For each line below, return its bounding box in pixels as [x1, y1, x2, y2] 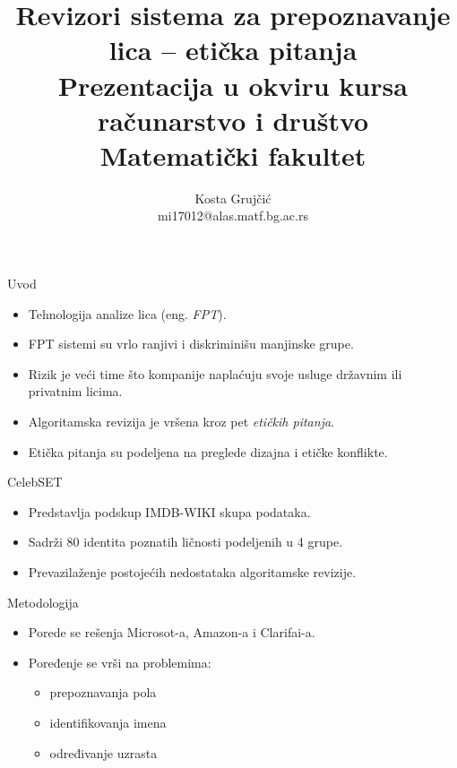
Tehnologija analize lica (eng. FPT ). [28, 304, 227, 323]
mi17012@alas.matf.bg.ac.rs [158, 206, 308, 225]
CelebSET [7, 472, 63, 491]
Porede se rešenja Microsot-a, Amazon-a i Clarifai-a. [28, 623, 315, 642]
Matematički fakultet [99, 136, 366, 173]
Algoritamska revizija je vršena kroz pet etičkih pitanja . [28, 412, 334, 431]
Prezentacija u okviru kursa [58, 66, 408, 103]
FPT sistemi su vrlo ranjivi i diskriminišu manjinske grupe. [28, 334, 354, 353]
